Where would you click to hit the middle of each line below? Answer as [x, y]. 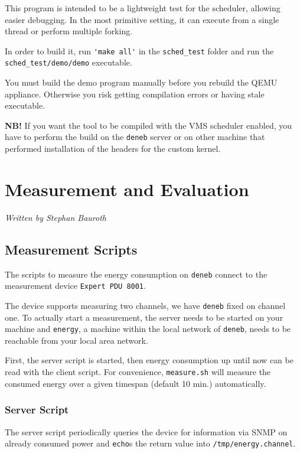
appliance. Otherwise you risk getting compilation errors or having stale [135, 94]
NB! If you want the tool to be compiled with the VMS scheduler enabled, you [149, 125]
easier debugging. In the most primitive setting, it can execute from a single [142, 19]
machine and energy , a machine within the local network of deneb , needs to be [148, 329]
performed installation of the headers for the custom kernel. [113, 149]
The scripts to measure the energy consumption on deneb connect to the [136, 274]
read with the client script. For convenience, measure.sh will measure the [138, 372]
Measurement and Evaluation [127, 189]
